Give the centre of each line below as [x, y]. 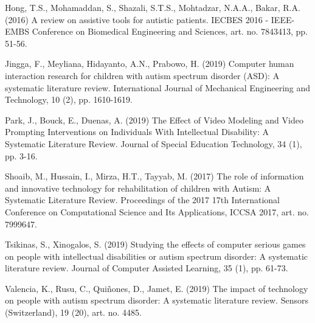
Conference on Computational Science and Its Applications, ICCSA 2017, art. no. [157, 211]
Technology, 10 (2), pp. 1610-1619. [69, 99]
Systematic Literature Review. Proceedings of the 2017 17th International [143, 200]
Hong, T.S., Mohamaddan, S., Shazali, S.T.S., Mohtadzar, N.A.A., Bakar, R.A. [153, 7]
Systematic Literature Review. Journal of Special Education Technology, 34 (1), [154, 143]
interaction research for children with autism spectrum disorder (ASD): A [142, 75]
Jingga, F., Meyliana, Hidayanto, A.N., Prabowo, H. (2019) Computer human [150, 64]
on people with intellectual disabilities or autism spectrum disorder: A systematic [157, 256]
